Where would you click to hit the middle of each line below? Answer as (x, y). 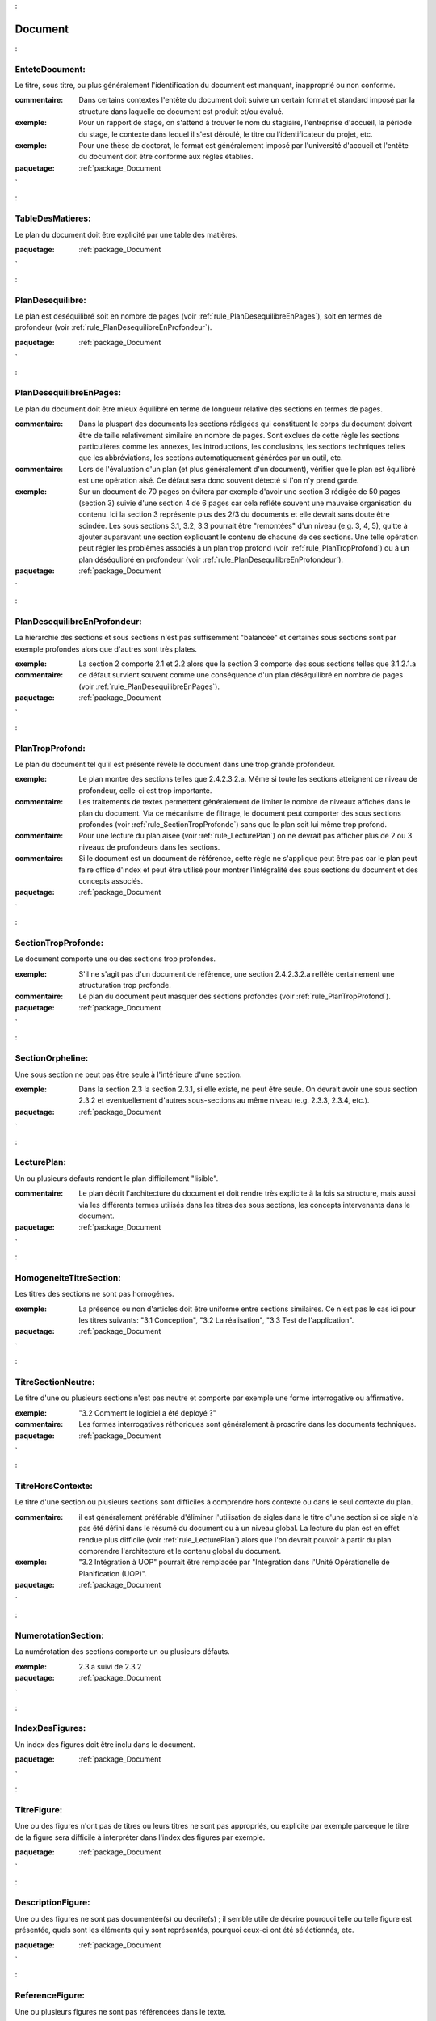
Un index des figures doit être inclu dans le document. (105, 1744)
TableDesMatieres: (53, 218)
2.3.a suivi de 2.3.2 (110, 1666)
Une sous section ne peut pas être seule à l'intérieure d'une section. (128, 1074)
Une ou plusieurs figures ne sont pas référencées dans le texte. (120, 2011)
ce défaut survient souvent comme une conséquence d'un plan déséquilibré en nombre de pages (241, 675)
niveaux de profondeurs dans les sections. (149, 847)
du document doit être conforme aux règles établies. (166, 157)
